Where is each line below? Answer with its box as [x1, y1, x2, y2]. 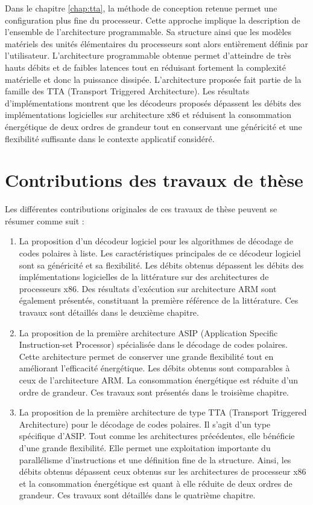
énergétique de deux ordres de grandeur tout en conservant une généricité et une [5, 120, 302, 132]
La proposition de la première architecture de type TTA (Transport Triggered [19, 406, 307, 419]
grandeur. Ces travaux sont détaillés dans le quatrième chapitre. [19, 489, 256, 501]
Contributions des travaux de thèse [5, 168, 303, 192]
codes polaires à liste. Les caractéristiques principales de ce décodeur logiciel [19, 247, 301, 259]
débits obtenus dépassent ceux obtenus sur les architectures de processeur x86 [19, 465, 306, 478]
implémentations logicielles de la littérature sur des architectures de [19, 270, 269, 283]
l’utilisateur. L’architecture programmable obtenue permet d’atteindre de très [5, 49, 291, 62]
